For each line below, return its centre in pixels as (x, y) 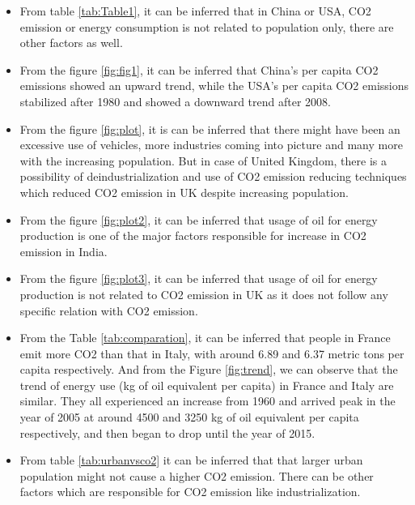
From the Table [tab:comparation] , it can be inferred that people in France (205, 338)
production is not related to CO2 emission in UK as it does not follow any (204, 294)
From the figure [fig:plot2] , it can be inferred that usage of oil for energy (199, 219)
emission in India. (64, 251)
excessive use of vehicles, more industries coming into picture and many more (211, 145)
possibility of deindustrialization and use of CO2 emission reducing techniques (213, 176)
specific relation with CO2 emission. (109, 310)
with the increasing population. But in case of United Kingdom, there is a (203, 160)
